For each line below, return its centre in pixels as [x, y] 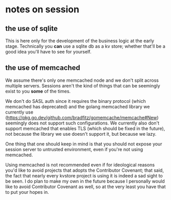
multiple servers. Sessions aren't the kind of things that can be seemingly [83, 85]
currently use [19, 112]
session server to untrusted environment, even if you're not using [74, 149]
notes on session [42, 10]
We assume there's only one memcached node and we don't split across [82, 80]
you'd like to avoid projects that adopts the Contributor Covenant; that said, [84, 170]
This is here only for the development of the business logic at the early [80, 41]
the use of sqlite [31, 29]
